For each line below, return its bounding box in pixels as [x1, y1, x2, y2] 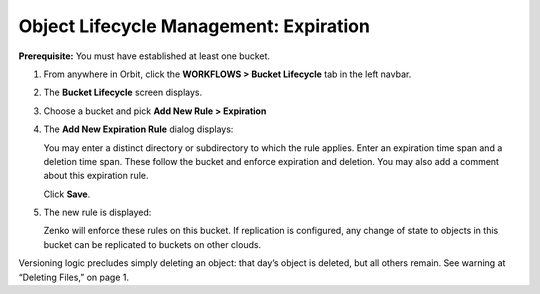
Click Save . [43, 188, 91, 200]
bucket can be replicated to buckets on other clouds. [43, 238, 262, 250]
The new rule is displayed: [43, 206, 152, 219]
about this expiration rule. [43, 170, 149, 182]
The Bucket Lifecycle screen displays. [43, 86, 203, 99]
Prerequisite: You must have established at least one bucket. [18, 50, 270, 62]
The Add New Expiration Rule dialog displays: [43, 123, 234, 135]
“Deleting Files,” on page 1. [18, 271, 130, 283]
